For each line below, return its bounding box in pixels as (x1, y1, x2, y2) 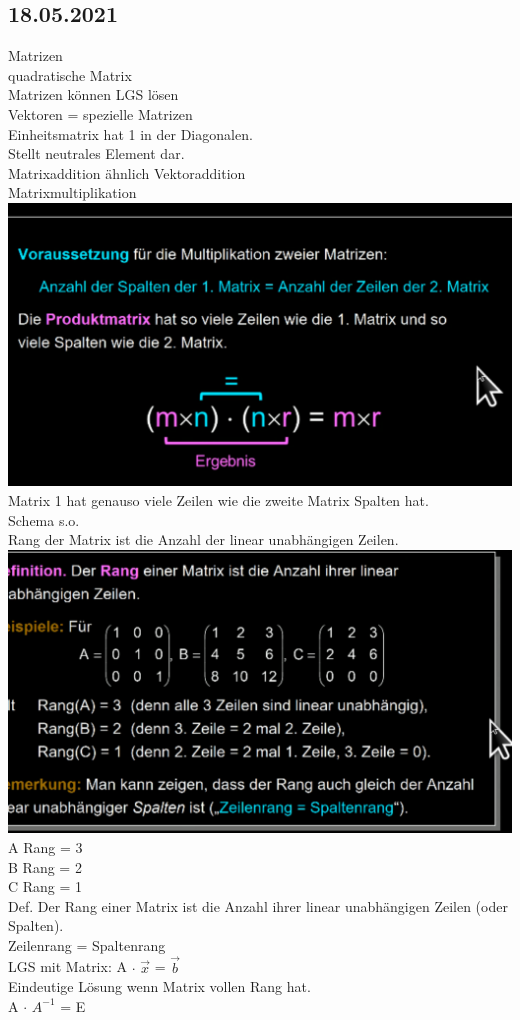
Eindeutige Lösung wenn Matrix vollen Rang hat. (8, 976, 311, 997)
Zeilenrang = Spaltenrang (8, 934, 166, 955)
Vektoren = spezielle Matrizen (8, 103, 193, 124)
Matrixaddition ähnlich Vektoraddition (8, 162, 246, 183)
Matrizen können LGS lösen (8, 84, 179, 105)
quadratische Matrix (8, 64, 132, 85)
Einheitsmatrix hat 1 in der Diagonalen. (8, 123, 253, 144)
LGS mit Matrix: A (8, 956, 127, 977)
